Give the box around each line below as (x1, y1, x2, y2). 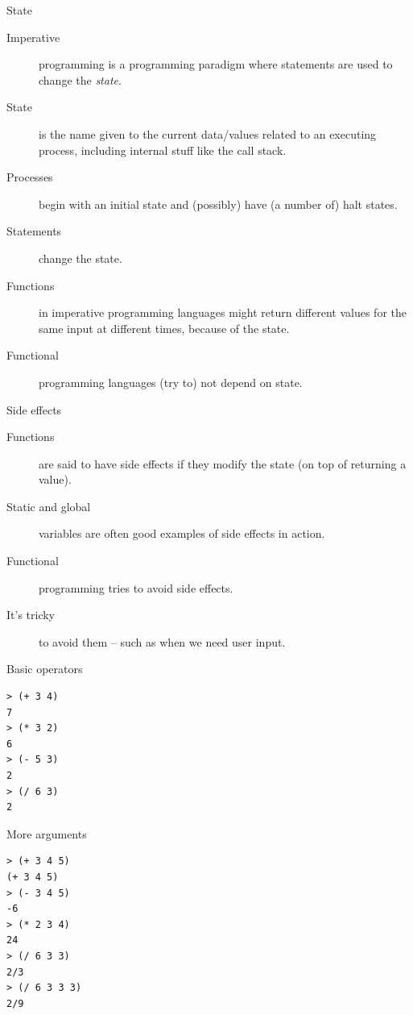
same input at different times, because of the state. (39, 319, 290, 336)
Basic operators (6, 660, 83, 677)
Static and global (6, 497, 91, 514)
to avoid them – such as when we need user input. (39, 633, 286, 650)
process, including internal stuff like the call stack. (39, 141, 287, 158)
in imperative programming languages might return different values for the (39, 304, 407, 321)
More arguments (6, 825, 87, 842)
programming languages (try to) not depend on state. (39, 373, 303, 390)
